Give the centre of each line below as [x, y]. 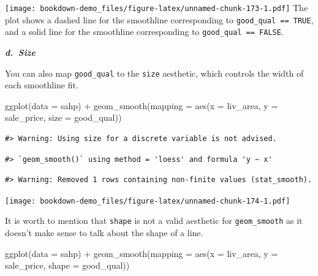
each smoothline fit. [42, 85]
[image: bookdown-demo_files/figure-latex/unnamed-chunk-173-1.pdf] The [157, 7]
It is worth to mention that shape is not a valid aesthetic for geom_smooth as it [154, 220]
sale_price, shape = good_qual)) [67, 265]
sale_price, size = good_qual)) [63, 117]
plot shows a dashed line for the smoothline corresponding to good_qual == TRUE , [159, 19]
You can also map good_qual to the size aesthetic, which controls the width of [154, 73]
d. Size [20, 52]
